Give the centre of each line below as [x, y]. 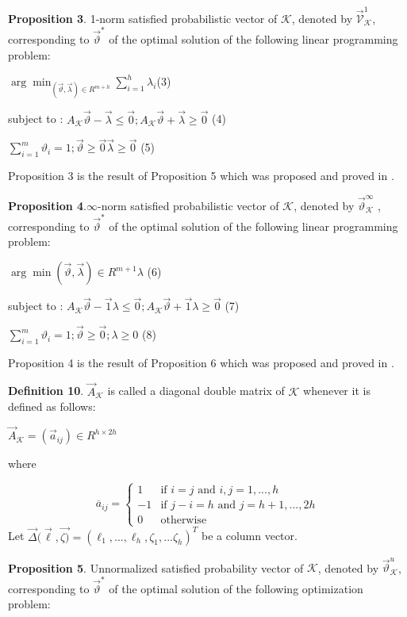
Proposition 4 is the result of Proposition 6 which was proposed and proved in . [201, 362]
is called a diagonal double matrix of [196, 391]
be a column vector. [249, 536]
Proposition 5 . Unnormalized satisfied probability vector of [156, 567]
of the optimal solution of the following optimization [236, 588]
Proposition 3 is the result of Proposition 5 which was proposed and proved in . [201, 176]
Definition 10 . [46, 391]
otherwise [184, 521]
